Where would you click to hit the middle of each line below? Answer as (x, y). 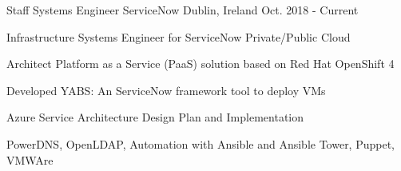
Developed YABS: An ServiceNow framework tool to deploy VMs (166, 90)
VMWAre (30, 159)
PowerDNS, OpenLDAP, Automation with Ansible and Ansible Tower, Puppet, (201, 143)
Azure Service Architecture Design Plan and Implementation (155, 117)
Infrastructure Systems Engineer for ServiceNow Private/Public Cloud (179, 36)
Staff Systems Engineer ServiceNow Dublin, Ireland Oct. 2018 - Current (183, 10)
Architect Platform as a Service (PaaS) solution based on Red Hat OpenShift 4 (200, 64)
